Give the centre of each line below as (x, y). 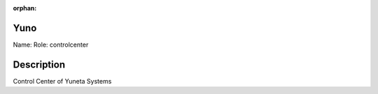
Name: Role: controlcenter (51, 45)
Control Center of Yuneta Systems (62, 81)
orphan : (25, 8)
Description (39, 64)
